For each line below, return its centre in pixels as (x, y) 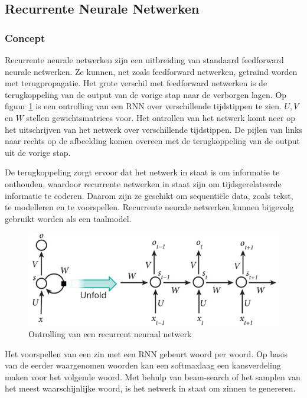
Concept (25, 37)
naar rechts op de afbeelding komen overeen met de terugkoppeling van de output (152, 141)
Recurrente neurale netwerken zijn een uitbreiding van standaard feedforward (144, 60)
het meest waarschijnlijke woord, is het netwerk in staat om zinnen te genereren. (150, 388)
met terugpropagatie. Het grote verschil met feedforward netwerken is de (136, 83)
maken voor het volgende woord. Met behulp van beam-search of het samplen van (153, 376)
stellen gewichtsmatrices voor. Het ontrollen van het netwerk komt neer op (161, 117)
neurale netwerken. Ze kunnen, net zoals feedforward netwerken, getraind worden (151, 71)
